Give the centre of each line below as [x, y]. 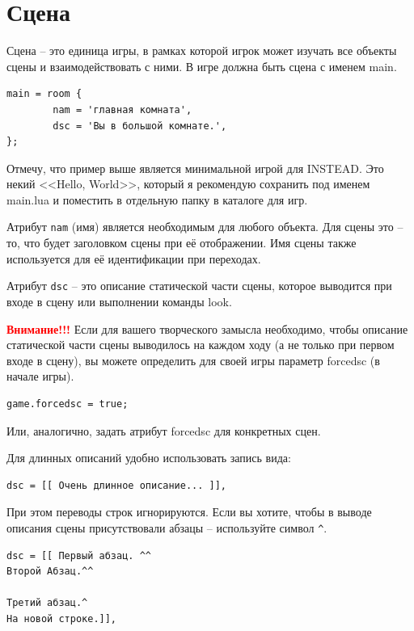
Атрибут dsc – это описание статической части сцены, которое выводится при [199, 286]
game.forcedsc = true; [68, 404]
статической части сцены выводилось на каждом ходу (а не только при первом [201, 345]
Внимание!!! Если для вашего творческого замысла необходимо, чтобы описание [207, 328]
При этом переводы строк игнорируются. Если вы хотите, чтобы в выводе [189, 512]
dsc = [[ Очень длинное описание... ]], [117, 485]
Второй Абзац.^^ [50, 572]
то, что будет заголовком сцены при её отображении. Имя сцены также [182, 243]
